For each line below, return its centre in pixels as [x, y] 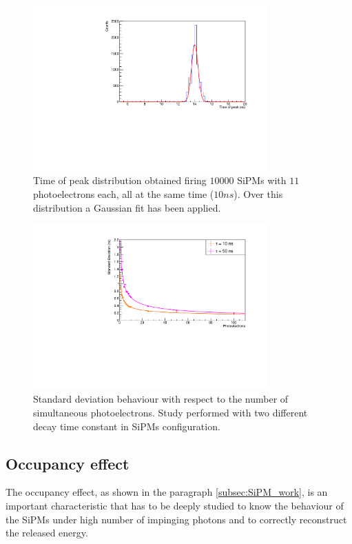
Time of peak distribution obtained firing [120, 180]
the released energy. [47, 533]
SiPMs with [262, 180]
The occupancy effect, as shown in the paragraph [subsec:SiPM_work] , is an [167, 492]
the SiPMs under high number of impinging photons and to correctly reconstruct [176, 519]
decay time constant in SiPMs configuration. [127, 426]
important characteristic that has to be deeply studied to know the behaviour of [175, 505]
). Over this [258, 193]
